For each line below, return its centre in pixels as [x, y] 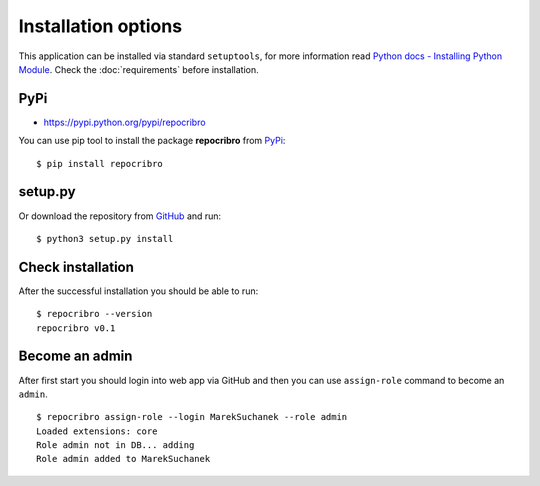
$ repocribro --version [94, 314]
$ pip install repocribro [100, 163]
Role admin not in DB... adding [115, 445]
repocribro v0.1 [76, 328]
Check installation [76, 266]
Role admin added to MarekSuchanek [123, 459]
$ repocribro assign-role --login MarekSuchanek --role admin [192, 417]
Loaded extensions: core [97, 431]
